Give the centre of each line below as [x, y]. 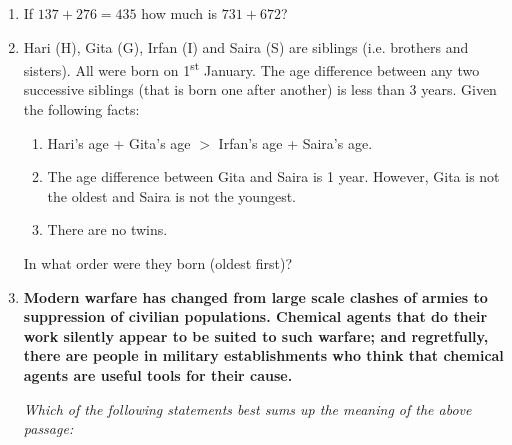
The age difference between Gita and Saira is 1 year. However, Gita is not [273, 176]
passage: [48, 428]
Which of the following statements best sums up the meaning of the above [247, 408]
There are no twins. [107, 229]
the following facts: [81, 109]
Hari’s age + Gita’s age [119, 142]
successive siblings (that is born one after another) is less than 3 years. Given [260, 89]
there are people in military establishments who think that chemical [263, 355]
